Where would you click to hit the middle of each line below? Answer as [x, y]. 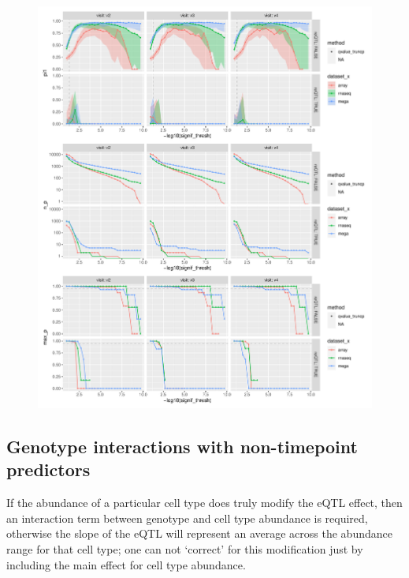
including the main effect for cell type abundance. [126, 564]
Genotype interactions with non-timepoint [182, 446]
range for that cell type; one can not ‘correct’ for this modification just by [185, 548]
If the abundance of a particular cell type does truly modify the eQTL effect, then [204, 503]
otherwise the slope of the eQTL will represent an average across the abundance [199, 533]
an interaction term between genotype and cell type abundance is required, [187, 518]
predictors [48, 469]
